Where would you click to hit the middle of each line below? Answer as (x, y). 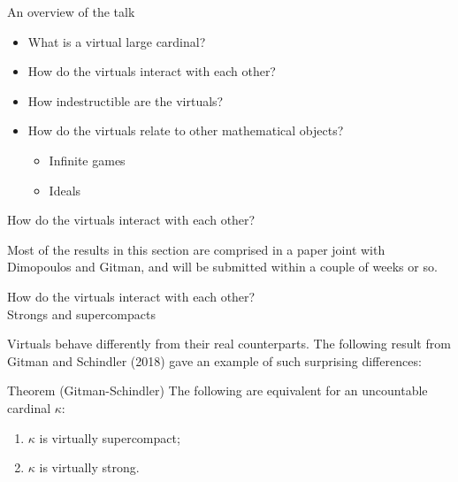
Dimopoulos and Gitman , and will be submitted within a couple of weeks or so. (222, 267)
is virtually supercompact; (110, 437)
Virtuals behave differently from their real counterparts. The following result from (229, 344)
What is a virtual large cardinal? (117, 41)
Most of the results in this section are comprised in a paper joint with (196, 249)
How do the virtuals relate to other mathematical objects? (186, 130)
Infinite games (87, 160)
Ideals (65, 190)
